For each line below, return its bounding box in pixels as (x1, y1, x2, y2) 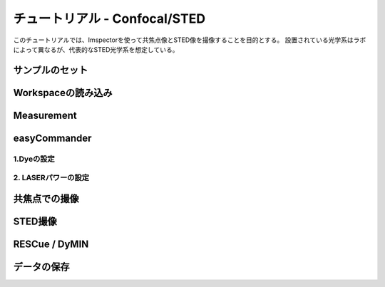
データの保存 (13, 261, 70, 273)
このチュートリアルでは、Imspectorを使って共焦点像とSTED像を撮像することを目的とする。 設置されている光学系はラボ (13, 36, 366, 44)
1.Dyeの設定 (13, 154, 55, 164)
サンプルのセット (13, 64, 88, 76)
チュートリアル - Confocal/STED (13, 11, 206, 26)
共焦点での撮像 (13, 192, 79, 204)
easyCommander (13, 132, 92, 144)
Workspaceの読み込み (13, 86, 113, 99)
